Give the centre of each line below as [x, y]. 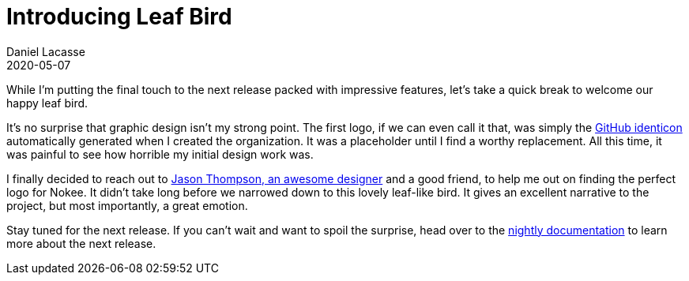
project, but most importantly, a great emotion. [127, 205]
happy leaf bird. [47, 103]
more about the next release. [81, 243]
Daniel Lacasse [46, 51]
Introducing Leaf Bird [119, 17]
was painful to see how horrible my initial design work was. [160, 154]
